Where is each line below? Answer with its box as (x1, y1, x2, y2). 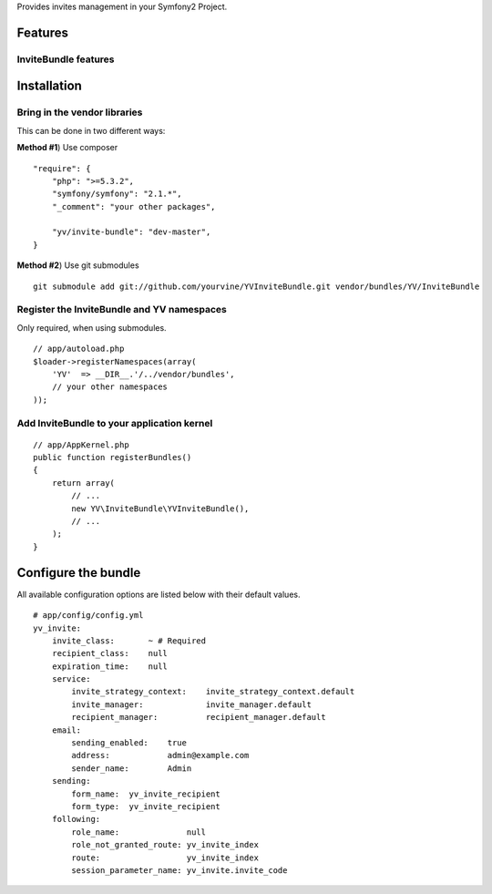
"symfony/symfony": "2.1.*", (51, 189, 182, 200)
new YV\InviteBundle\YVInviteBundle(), (71, 503, 250, 514)
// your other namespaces (51, 382, 169, 392)
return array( (51, 478, 116, 488)
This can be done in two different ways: (16, 125, 166, 136)
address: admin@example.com (71, 750, 250, 761)
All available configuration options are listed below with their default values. (16, 589, 301, 600)
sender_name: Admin (71, 763, 192, 774)
